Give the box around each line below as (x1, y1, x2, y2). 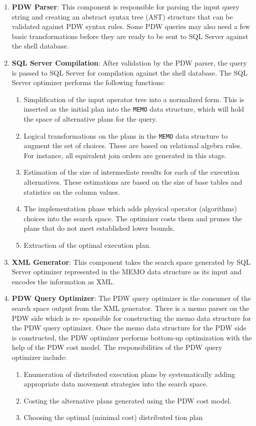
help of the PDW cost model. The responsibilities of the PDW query (11, 342, 222, 352)
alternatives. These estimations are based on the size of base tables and (23, 177, 242, 187)
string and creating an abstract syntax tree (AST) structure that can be (11, 11, 233, 22)
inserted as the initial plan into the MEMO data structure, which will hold (23, 104, 244, 114)
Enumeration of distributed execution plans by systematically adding (23, 368, 235, 379)
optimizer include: (11, 351, 67, 362)
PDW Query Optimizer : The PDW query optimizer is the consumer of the (11, 293, 251, 303)
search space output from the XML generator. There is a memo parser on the (11, 302, 249, 313)
